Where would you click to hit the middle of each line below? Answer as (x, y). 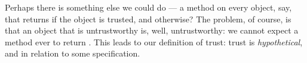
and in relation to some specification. (73, 53)
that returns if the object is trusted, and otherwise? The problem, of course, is (148, 19)
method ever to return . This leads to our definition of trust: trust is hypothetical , (154, 42)
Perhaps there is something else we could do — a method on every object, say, (148, 7)
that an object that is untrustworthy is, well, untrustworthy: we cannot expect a (152, 30)
